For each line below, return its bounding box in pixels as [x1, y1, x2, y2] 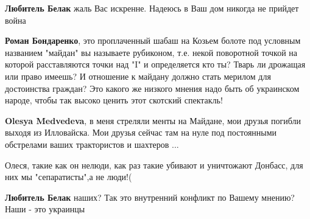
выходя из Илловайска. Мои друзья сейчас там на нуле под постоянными [5, 126, 277, 139]
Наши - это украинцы [5, 203, 85, 215]
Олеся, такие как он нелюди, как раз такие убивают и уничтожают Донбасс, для [5, 158, 303, 171]
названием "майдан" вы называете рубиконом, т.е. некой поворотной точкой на [5, 46, 298, 58]
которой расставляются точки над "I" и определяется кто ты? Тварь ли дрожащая [5, 58, 306, 71]
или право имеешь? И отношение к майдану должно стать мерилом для [5, 69, 271, 82]
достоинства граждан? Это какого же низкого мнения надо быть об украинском [5, 82, 300, 94]
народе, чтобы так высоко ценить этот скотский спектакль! [5, 94, 223, 106]
